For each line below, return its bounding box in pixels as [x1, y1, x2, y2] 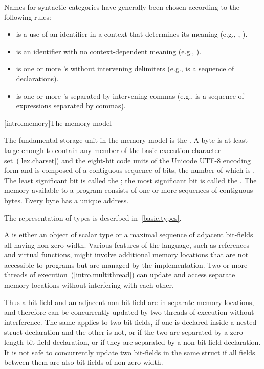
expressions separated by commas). [16, 100, 126, 111]
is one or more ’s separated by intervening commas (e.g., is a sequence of [16, 90, 244, 101]
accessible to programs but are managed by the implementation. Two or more [4, 259, 248, 270]
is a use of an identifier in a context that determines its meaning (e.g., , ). [16, 29, 248, 39]
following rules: [4, 11, 51, 22]
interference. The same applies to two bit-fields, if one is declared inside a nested [4, 316, 257, 327]
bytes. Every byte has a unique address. [4, 194, 129, 205]
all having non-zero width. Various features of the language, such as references [4, 239, 249, 250]
